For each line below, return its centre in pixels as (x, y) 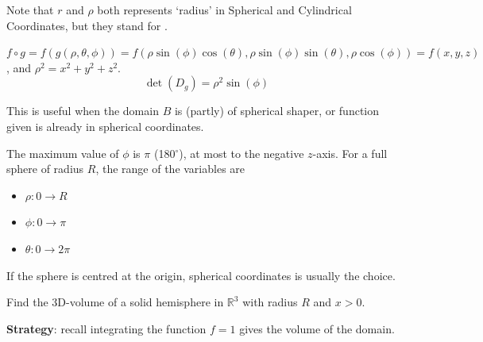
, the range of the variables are (170, 169)
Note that (30, 10)
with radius (270, 302)
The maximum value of (63, 153)
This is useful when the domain (83, 111)
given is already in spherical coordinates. (105, 126)
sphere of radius (45, 169)
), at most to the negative (241, 153)
